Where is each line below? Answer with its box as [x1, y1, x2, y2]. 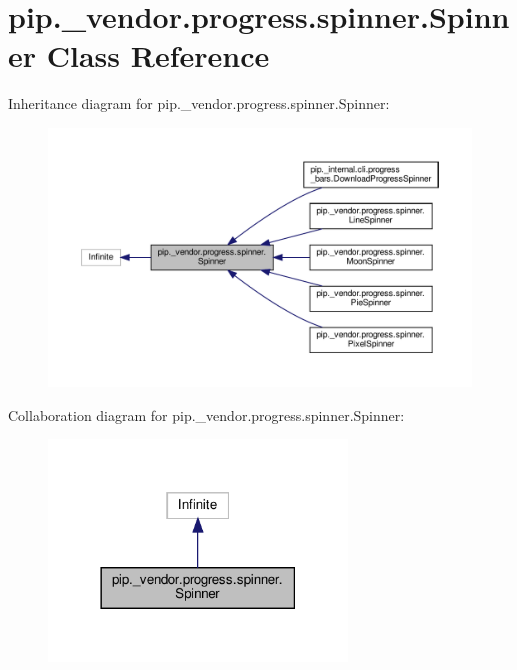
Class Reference [46, 35, 270, 76]
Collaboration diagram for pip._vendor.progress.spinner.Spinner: [8, 404, 405, 425]
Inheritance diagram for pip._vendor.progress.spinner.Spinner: [8, 93, 390, 114]
